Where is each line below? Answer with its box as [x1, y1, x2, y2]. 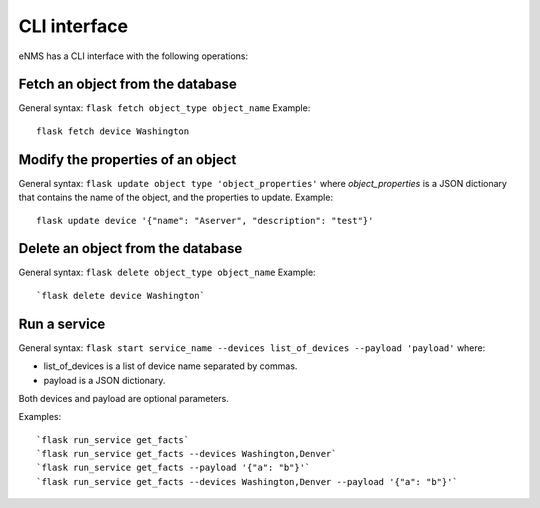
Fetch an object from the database [18, 76, 237, 93]
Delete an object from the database [18, 240, 243, 257]
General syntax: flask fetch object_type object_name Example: [18, 102, 311, 114]
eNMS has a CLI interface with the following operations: [18, 50, 249, 62]
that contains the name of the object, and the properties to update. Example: [18, 191, 334, 204]
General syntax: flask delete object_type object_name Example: [18, 266, 316, 279]
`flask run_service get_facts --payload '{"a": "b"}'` [36, 462, 311, 474]
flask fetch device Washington [36, 125, 190, 137]
